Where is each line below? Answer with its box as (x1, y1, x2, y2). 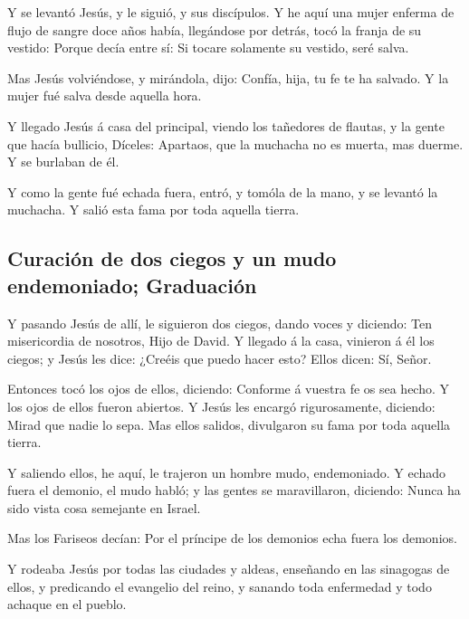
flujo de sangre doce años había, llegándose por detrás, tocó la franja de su (7, 20, 422, 39)
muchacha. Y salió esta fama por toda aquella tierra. (7, 200, 300, 219)
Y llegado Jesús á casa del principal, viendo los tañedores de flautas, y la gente (7, 116, 445, 135)
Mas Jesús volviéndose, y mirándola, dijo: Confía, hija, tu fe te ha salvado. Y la (7, 68, 449, 87)
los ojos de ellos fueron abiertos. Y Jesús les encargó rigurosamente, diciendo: (7, 396, 435, 415)
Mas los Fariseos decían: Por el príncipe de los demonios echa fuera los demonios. (7, 529, 457, 548)
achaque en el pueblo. (7, 595, 127, 614)
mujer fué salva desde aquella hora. (7, 86, 202, 105)
